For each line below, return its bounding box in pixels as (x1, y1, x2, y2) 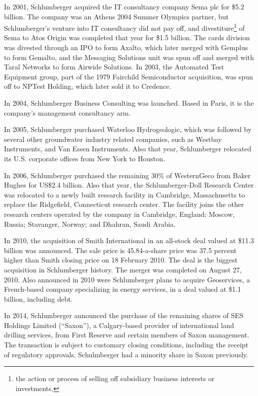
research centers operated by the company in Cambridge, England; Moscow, (4, 208, 235, 219)
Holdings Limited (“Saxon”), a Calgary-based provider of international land (4, 320, 234, 330)
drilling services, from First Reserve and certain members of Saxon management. (4, 330, 250, 340)
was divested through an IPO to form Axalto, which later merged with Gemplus (4, 42, 248, 53)
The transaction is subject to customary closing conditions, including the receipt (4, 339, 249, 350)
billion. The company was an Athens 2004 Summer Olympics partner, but (4, 11, 229, 21)
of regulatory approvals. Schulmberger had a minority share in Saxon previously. (4, 349, 249, 359)
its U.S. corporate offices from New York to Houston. (4, 153, 165, 163)
